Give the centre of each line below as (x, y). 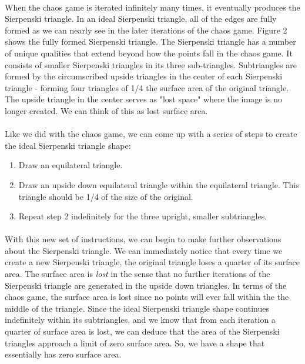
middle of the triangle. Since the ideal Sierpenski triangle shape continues (137, 308)
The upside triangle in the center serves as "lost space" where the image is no (143, 99)
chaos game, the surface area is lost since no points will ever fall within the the (147, 297)
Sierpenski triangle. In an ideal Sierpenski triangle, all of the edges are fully (141, 19)
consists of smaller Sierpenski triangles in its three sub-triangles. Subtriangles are (151, 64)
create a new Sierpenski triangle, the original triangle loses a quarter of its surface (152, 262)
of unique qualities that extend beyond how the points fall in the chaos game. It (149, 53)
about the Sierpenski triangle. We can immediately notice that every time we (144, 250)
